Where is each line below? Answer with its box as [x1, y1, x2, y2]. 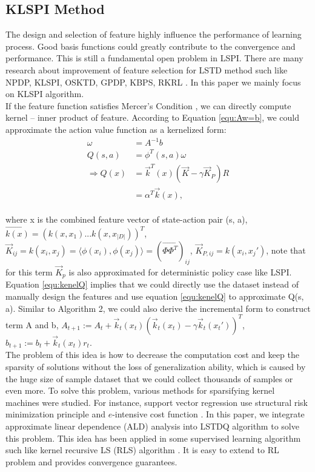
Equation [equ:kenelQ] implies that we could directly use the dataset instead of [5, 278, 299, 291]
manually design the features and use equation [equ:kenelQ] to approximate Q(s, [5, 290, 304, 303]
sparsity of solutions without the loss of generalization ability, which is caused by [5, 360, 306, 373]
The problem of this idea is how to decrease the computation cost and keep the [5, 348, 299, 361]
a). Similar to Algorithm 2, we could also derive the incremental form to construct [5, 302, 311, 314]
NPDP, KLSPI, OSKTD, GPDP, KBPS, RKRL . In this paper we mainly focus [5, 75, 301, 88]
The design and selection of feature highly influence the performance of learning [5, 28, 302, 41]
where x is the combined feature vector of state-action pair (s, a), [5, 213, 248, 226]
